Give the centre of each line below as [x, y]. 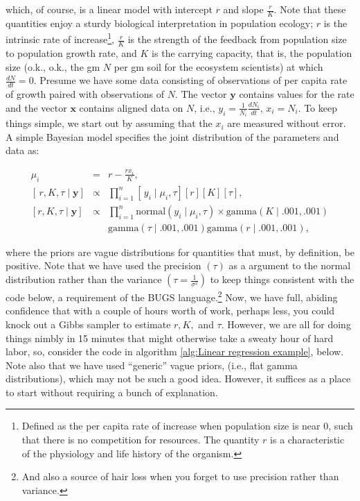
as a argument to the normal [290, 265]
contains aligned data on [131, 107]
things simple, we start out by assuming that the [109, 123]
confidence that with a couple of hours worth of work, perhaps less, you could [170, 311]
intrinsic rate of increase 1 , [60, 38]
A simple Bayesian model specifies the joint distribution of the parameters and [172, 136]
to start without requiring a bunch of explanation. [112, 392]
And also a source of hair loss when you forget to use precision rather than [180, 476]
